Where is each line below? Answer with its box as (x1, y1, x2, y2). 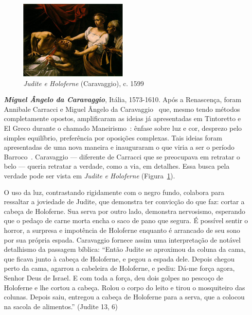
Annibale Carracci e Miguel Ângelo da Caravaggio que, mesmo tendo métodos (4, 104, 240, 114)
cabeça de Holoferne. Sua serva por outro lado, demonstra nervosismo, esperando (4, 206, 246, 216)
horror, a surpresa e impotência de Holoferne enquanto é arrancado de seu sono (4, 225, 240, 235)
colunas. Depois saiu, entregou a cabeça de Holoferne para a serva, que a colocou (4, 292, 245, 302)
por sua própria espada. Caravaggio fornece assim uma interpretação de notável (4, 234, 241, 245)
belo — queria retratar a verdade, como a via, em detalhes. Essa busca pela (4, 161, 230, 171)
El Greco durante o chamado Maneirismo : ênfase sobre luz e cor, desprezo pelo (4, 123, 242, 133)
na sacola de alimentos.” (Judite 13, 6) (4, 301, 118, 311)
